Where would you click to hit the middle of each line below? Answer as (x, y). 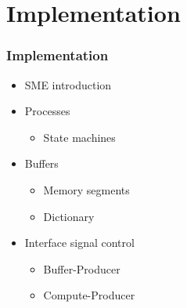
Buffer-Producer (82, 268)
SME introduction (68, 84)
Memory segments (86, 189)
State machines (79, 137)
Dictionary (69, 216)
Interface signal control (79, 243)
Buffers (41, 163)
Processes (47, 111)
